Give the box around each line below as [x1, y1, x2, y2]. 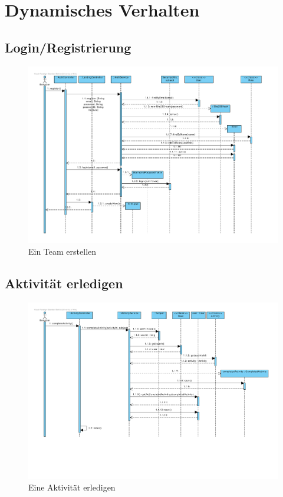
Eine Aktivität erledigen [28, 480, 116, 493]
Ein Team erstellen [28, 245, 97, 257]
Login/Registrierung [5, 38, 131, 56]
